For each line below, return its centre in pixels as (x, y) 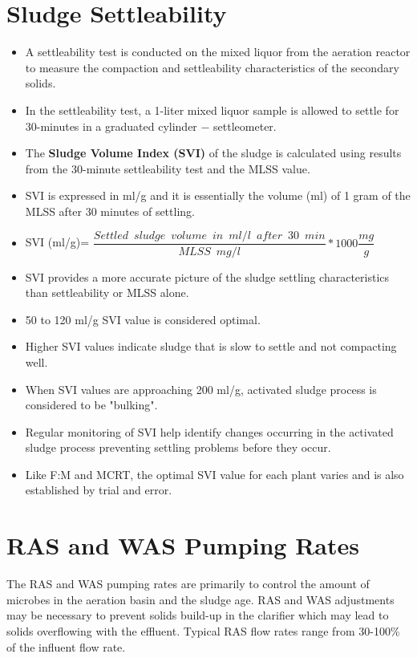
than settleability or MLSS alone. (107, 292)
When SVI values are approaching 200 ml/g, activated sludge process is (201, 389)
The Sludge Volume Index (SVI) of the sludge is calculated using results (213, 153)
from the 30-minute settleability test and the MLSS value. (168, 168)
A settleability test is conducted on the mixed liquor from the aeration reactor (218, 52)
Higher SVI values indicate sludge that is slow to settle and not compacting (211, 346)
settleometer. (245, 126)
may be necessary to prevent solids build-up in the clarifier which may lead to (198, 615)
